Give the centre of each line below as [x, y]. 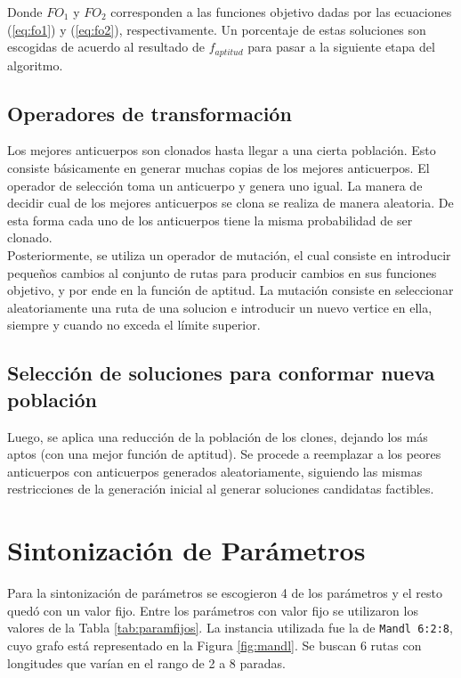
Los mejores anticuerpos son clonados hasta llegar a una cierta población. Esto [222, 150]
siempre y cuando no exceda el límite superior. [134, 325]
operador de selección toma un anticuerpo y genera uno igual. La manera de [215, 185]
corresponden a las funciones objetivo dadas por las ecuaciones [281, 12]
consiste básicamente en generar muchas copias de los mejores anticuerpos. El [218, 168]
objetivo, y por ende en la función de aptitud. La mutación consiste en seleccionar [230, 290]
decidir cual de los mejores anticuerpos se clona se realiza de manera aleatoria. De [230, 203]
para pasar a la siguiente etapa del [341, 47]
